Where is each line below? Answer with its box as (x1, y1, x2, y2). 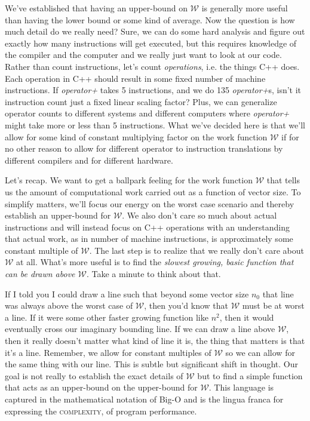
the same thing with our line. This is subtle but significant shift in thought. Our (5, 358, 298, 370)
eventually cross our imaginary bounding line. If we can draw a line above (5, 322, 275, 335)
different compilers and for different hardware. (5, 153, 173, 166)
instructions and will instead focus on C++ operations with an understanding (5, 220, 290, 233)
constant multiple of (5, 244, 78, 256)
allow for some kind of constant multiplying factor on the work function (5, 130, 268, 143)
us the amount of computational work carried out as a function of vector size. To (5, 185, 301, 198)
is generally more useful (201, 2, 288, 14)
